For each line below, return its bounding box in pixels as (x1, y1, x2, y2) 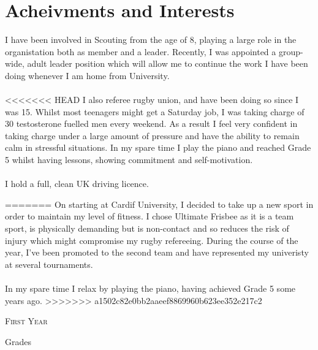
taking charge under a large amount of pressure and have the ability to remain (5, 129, 300, 142)
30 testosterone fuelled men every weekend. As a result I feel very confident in (5, 117, 298, 130)
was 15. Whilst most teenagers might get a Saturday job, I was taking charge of (5, 105, 305, 118)
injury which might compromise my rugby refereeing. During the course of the (5, 234, 298, 246)
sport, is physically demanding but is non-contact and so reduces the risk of (5, 222, 289, 235)
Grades (5, 335, 31, 348)
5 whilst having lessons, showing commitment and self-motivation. (5, 153, 253, 166)
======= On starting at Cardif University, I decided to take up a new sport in (5, 197, 314, 210)
